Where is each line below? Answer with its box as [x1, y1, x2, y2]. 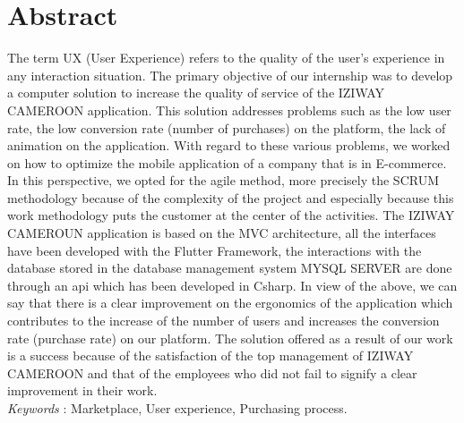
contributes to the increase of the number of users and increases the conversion [7, 311, 440, 330]
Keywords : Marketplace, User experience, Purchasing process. [7, 399, 348, 417]
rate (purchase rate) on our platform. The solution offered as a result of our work [7, 328, 453, 347]
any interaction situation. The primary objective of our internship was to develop [7, 65, 453, 84]
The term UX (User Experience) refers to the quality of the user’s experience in [7, 48, 445, 67]
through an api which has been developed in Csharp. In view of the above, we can [7, 275, 458, 294]
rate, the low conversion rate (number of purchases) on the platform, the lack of [7, 118, 446, 137]
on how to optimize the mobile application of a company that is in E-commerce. [7, 153, 447, 172]
